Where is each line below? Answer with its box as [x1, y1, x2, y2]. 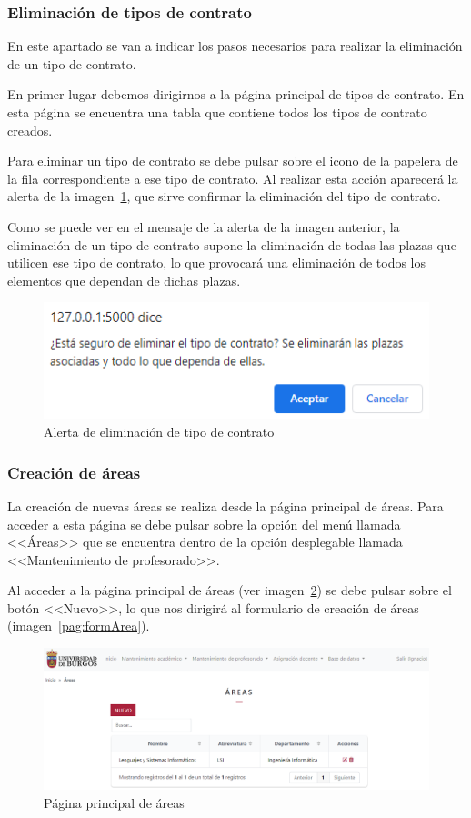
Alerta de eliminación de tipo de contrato [44, 422, 275, 441]
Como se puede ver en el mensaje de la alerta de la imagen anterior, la [7, 217, 400, 236]
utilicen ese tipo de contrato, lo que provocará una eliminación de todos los [7, 253, 426, 272]
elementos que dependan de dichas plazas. [7, 270, 241, 289]
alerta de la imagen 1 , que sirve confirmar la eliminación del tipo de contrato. [7, 187, 441, 206]
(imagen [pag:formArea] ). [7, 616, 150, 635]
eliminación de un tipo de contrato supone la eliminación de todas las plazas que [7, 235, 456, 254]
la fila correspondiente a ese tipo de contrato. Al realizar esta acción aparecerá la [7, 168, 458, 187]
